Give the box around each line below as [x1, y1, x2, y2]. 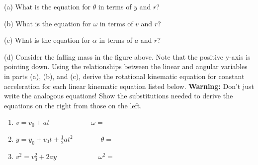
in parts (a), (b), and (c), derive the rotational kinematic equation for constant [4, 71, 245, 81]
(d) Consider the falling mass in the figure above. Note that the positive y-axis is [4, 51, 251, 62]
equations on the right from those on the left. [4, 100, 142, 110]
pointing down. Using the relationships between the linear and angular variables [4, 61, 248, 72]
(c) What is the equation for [4, 35, 90, 45]
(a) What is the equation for [4, 1, 90, 11]
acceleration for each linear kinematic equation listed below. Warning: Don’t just [4, 81, 254, 91]
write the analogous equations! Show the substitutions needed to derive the [4, 90, 233, 101]
